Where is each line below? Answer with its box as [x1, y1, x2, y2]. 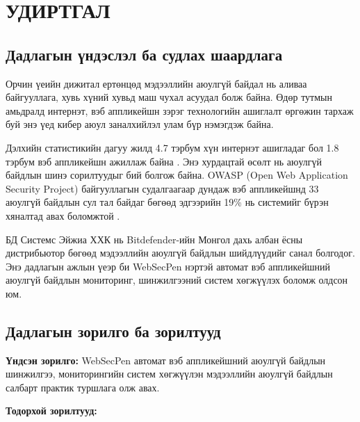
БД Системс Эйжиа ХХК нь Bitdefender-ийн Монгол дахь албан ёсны [6, 232, 303, 246]
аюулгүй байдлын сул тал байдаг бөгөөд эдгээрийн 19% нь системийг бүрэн [6, 195, 329, 209]
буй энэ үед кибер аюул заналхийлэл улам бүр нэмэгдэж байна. [6, 117, 274, 131]
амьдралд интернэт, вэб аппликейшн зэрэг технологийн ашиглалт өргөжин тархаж [6, 103, 354, 117]
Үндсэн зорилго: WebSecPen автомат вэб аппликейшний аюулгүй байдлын [6, 352, 326, 367]
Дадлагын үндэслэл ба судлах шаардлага [6, 43, 283, 65]
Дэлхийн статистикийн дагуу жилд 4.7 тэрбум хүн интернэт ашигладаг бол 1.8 [6, 140, 339, 154]
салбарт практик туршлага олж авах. [6, 380, 160, 394]
